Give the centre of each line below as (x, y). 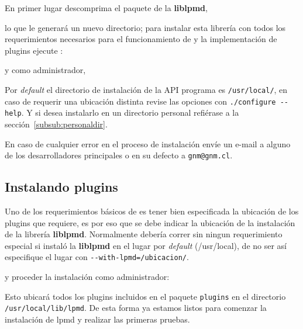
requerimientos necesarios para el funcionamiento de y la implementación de (141, 39)
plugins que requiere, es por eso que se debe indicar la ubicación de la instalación (150, 222)
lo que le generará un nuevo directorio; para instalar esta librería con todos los (145, 27)
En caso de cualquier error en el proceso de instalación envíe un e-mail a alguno (148, 143)
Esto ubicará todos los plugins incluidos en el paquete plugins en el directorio (145, 296)
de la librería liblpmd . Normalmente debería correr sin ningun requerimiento (144, 234)
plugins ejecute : (34, 50)
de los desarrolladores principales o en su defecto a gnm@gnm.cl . (119, 155)
